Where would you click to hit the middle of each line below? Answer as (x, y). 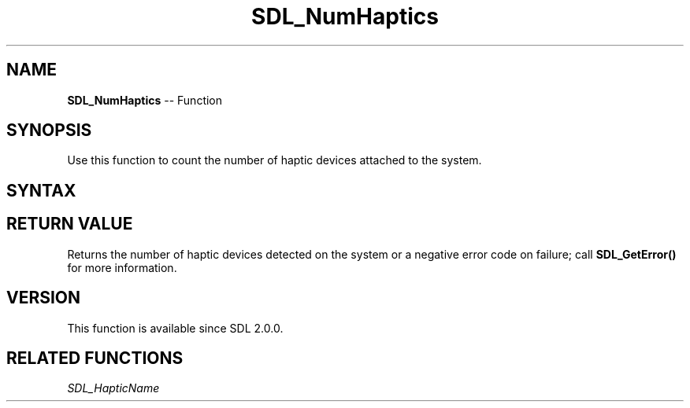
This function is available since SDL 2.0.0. (175, 328)
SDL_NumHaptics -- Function (145, 100)
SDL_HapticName (113, 388)
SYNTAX (41, 190)
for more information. (122, 267)
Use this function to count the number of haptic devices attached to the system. (275, 160)
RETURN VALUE (70, 224)
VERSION (44, 298)
